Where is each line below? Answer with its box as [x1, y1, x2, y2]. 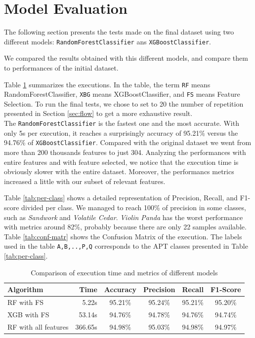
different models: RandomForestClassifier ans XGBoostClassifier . [4, 36, 212, 46]
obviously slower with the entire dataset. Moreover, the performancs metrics [4, 166, 234, 177]
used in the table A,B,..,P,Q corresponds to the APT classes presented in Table [4, 241, 248, 251]
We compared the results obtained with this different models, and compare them [4, 53, 248, 63]
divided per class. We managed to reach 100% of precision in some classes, [21, 202, 246, 212]
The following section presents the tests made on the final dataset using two [4, 27, 234, 37]
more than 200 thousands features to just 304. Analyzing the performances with [4, 147, 246, 157]
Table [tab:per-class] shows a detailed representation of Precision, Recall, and [4, 192, 238, 203]
